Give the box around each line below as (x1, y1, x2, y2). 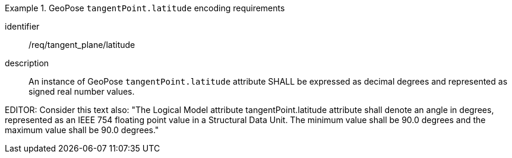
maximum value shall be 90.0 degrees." (5, 125, 159, 135)
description (5, 58, 49, 68)
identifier (5, 21, 40, 31)
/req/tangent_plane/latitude (29, 40, 135, 50)
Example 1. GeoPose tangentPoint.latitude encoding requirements (5, 3, 285, 13)
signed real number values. (29, 86, 135, 96)
